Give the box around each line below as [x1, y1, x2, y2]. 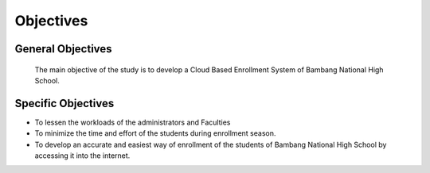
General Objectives [14, 42, 112, 56]
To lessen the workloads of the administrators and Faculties [34, 117, 231, 127]
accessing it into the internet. [34, 151, 131, 160]
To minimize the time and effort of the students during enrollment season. [34, 129, 276, 138]
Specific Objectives [14, 96, 115, 110]
